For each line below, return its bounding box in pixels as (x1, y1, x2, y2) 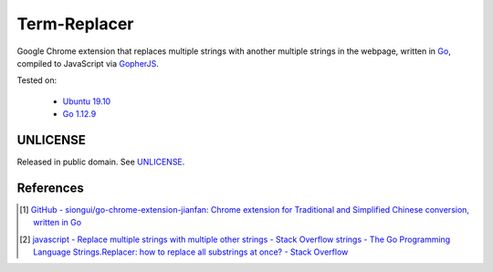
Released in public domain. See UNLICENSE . (16, 156, 185, 168)
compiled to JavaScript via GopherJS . (16, 58, 160, 68)
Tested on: (16, 75, 58, 86)
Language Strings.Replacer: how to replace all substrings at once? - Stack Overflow (33, 246, 349, 257)
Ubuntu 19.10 (62, 96, 111, 107)
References (16, 180, 84, 195)
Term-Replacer (16, 14, 134, 34)
